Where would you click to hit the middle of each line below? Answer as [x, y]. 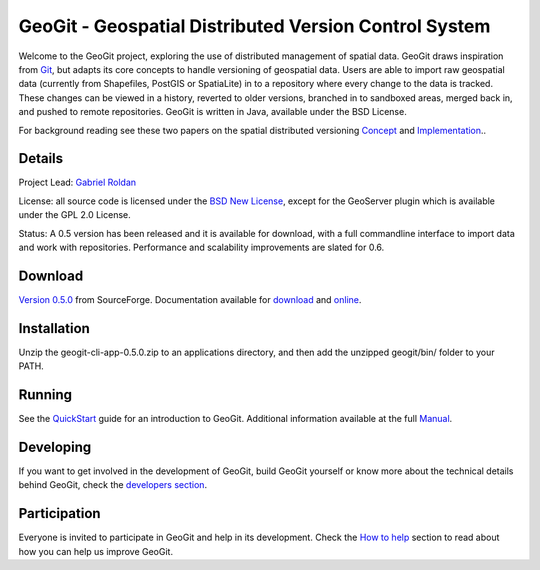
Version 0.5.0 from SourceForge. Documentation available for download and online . [190, 299]
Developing [55, 446]
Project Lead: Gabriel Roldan [77, 182]
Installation [54, 328]
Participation [59, 513]
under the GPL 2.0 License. [74, 215]
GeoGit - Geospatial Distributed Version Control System [254, 26]
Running [45, 394]
